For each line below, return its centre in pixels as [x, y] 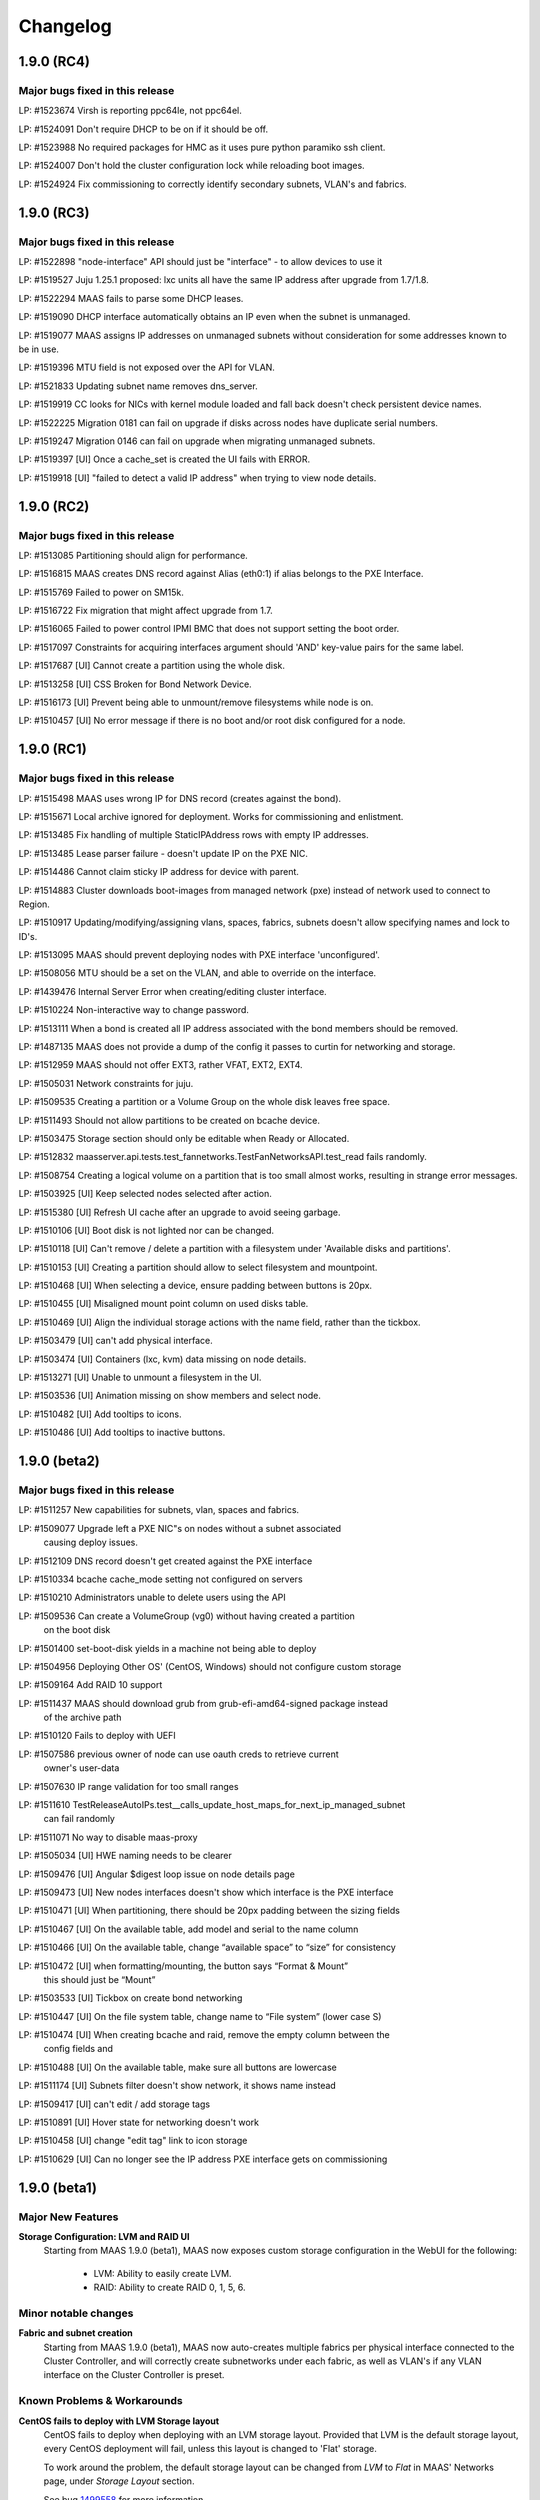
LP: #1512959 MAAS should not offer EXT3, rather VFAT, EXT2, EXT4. [161, 1065]
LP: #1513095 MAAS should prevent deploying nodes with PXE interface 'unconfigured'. [199, 955]
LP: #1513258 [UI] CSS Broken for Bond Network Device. [135, 684]
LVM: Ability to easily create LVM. [162, 2273]
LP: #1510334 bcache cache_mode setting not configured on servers [161, 1579]
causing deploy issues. [91, 1542]
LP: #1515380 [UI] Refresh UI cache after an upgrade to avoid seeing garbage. [179, 1212]
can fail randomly [79, 1819]
